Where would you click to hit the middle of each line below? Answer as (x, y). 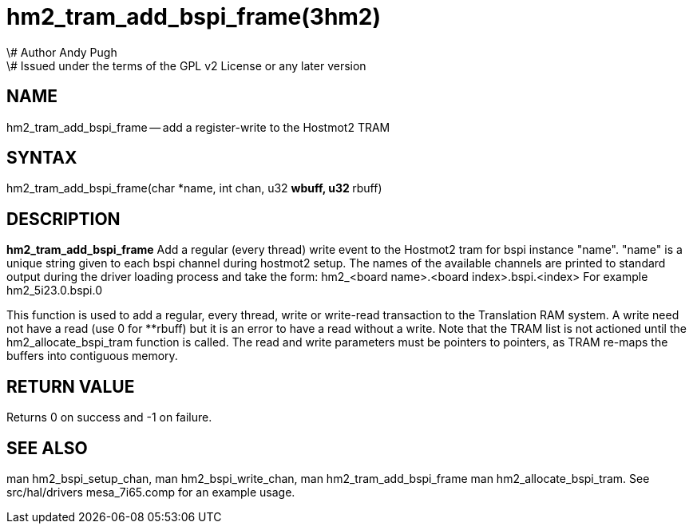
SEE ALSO (47, 448)
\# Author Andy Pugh (62, 52)
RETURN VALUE (71, 386)
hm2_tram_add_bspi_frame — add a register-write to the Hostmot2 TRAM (198, 127)
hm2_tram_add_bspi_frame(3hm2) (194, 17)
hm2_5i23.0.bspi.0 (55, 291)
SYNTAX (42, 158)
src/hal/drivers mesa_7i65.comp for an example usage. (151, 492)
